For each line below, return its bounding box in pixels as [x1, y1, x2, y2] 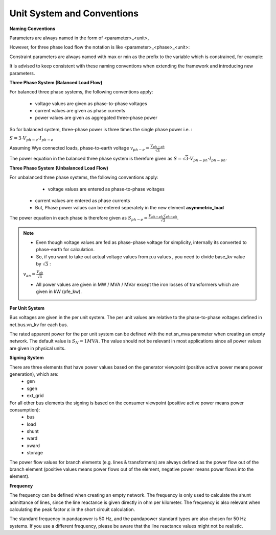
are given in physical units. [9, 345, 66, 351]
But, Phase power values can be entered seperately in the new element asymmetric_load [35, 205, 224, 211]
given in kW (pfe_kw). [36, 288, 82, 295]
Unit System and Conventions [9, 8, 139, 19]
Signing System [9, 355, 44, 361]
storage [27, 450, 43, 456]
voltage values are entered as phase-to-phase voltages [48, 186, 165, 192]
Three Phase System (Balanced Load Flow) [9, 79, 103, 85]
